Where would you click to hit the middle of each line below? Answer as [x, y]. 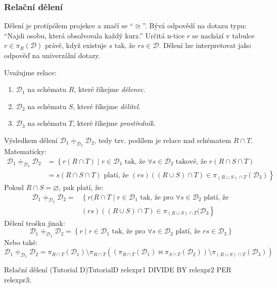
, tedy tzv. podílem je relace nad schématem [163, 140]
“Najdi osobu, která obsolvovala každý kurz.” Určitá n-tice [94, 35]
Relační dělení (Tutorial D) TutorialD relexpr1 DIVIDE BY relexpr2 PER [118, 270]
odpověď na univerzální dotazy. [52, 55]
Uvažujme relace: [30, 72]
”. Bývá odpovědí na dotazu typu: [195, 26]
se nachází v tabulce [223, 35]
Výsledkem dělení [31, 140]
